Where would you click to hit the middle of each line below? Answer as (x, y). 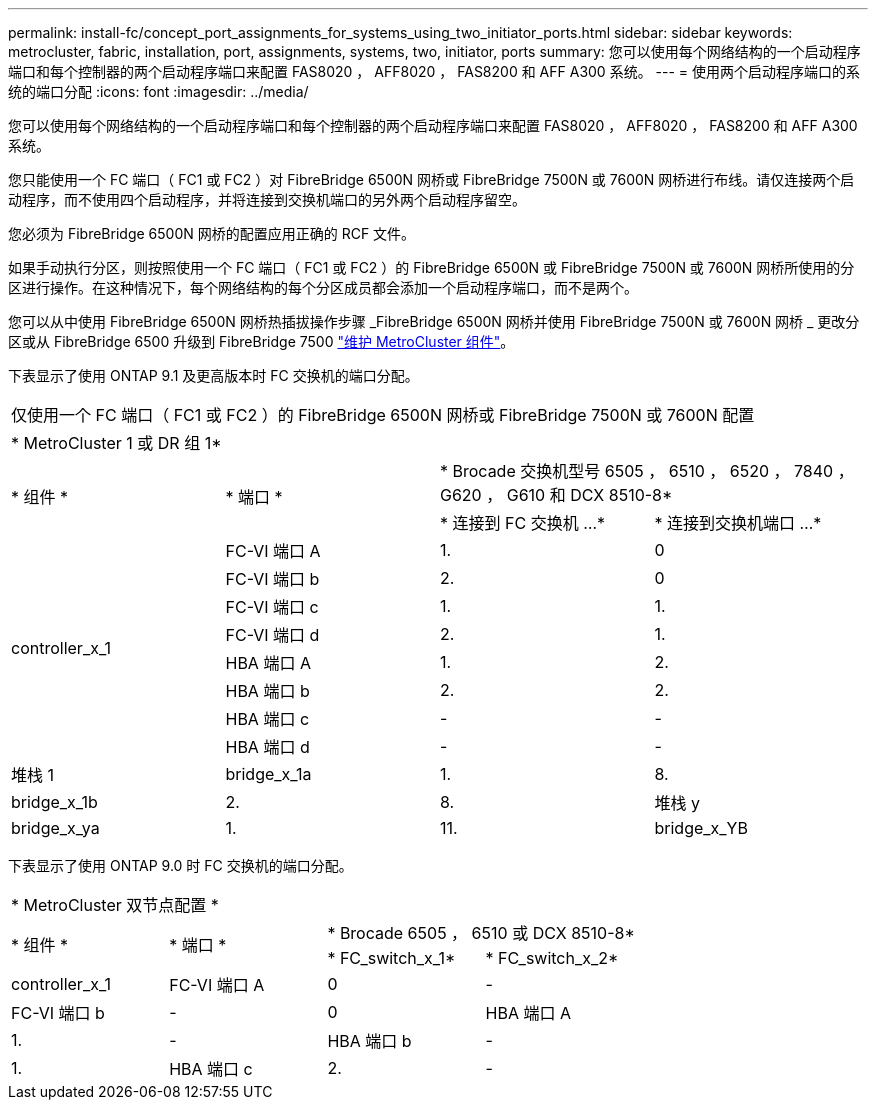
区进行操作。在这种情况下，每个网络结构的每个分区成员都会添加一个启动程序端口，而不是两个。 (323, 287)
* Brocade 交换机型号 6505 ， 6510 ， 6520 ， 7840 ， (647, 471)
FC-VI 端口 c (272, 607)
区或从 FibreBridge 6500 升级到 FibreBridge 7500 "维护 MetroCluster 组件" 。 (261, 341)
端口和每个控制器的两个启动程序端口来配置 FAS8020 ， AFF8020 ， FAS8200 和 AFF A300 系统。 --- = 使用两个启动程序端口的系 (434, 71)
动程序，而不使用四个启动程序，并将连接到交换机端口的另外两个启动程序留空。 (267, 199)
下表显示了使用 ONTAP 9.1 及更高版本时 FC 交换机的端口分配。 (213, 375)
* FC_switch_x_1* (391, 958)
